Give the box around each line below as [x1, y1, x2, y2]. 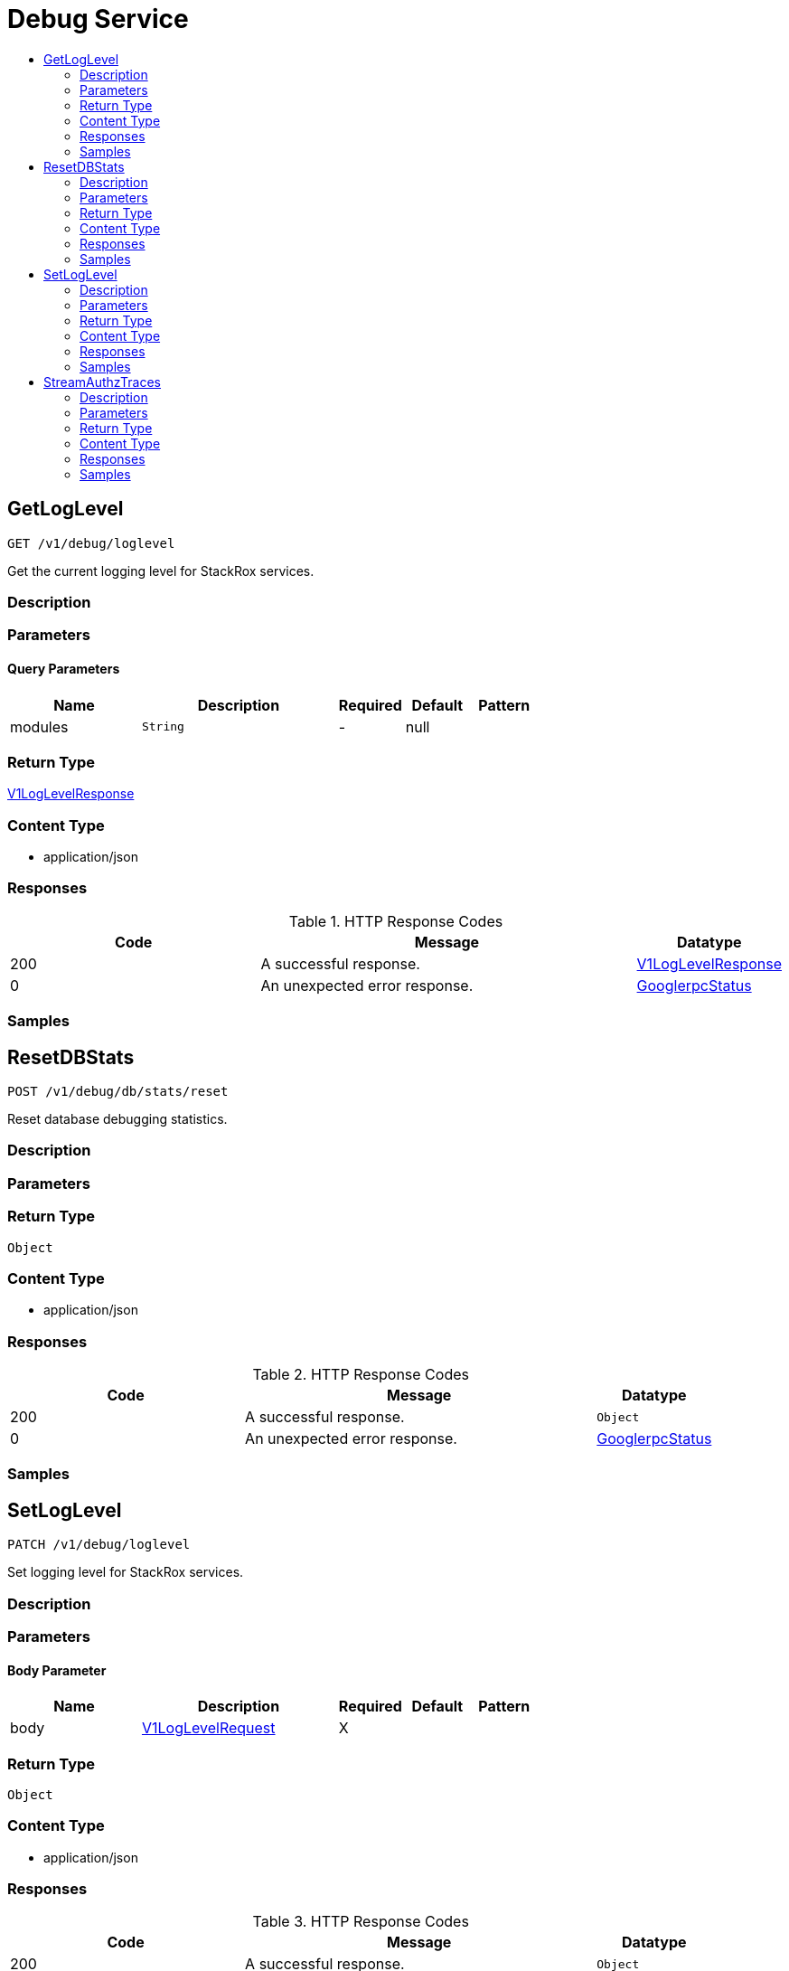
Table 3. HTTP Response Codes [252, 1912, 469, 1931]
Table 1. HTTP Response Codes [288, 911, 503, 930]
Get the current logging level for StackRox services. [7, 562, 315, 579]
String [141, 720, 184, 734]
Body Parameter [7, 1662, 107, 1678]
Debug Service [7, 4, 189, 34]
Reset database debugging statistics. [7, 1111, 228, 1127]
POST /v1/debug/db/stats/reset [7, 1084, 229, 1099]
